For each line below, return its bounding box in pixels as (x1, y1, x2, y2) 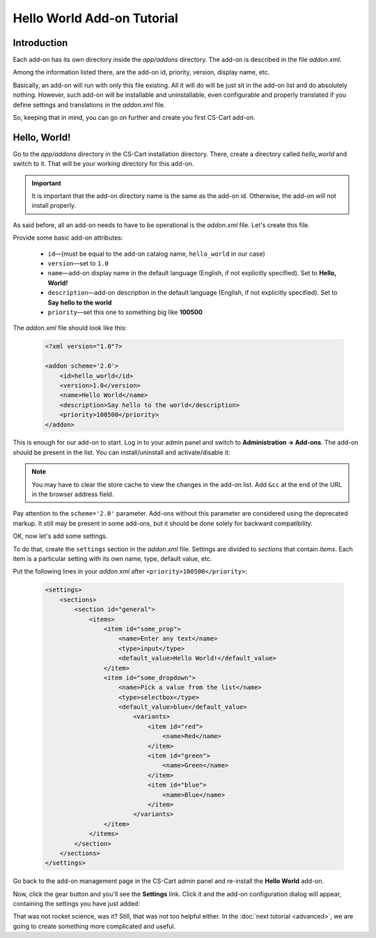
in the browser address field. (31, 490, 114, 498)
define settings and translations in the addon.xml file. (13, 100, 166, 109)
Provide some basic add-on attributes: (13, 233, 123, 242)
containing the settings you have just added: (13, 900, 141, 908)
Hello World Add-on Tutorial (13, 10, 179, 26)
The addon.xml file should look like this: (13, 324, 127, 332)
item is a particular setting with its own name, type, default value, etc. (13, 555, 212, 562)
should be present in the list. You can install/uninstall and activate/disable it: (13, 448, 230, 456)
